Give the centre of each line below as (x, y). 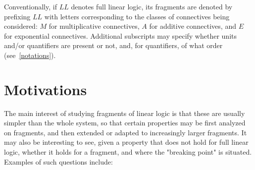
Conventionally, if (30, 6)
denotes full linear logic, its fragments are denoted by (152, 6)
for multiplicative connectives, (94, 26)
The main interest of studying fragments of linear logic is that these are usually (125, 113)
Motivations (46, 89)
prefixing (17, 16)
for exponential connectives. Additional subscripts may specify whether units (120, 35)
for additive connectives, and (193, 26)
